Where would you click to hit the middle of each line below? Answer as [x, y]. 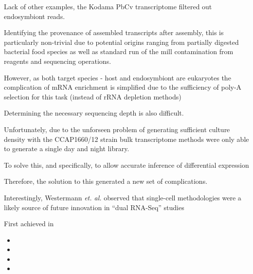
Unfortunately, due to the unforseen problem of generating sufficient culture [117, 129]
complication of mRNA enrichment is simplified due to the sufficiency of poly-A [123, 87]
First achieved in [29, 224]
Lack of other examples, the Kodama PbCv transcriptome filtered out [108, 6]
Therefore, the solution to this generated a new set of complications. [106, 181]
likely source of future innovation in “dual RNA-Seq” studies [94, 207]
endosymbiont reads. [35, 16]
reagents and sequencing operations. [58, 61]
